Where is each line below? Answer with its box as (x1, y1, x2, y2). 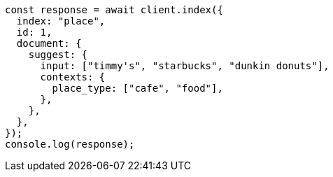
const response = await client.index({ (5, 4, 223, 15)
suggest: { (28, 49, 88, 60)
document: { (16, 38, 82, 49)
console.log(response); (5, 139, 135, 150)
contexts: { (40, 71, 106, 83)
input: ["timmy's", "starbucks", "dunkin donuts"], (40, 60, 330, 71)
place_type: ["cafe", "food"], (52, 83, 223, 94)
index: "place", (16, 15, 106, 27)
